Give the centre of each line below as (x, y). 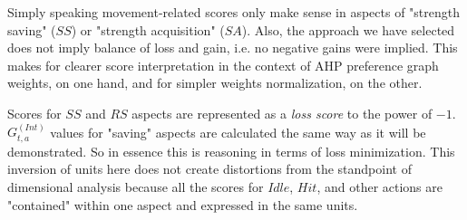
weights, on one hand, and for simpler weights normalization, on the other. (215, 83)
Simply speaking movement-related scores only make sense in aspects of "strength (234, 12)
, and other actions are (380, 186)
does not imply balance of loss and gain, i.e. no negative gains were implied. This (233, 48)
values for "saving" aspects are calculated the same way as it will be (238, 132)
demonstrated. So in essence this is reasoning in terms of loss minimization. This (231, 151)
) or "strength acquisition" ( (148, 29)
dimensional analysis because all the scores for (136, 186)
